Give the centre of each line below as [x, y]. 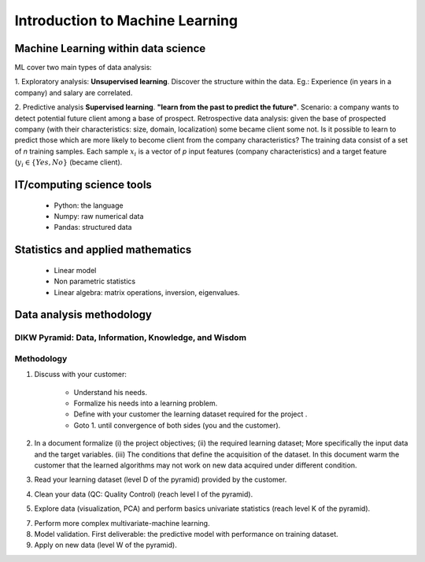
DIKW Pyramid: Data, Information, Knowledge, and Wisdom [131, 338]
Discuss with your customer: [81, 375]
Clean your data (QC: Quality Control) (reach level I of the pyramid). [144, 494]
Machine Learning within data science [110, 48]
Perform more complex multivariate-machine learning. [122, 523]
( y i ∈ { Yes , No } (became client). [68, 163]
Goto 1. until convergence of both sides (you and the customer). [177, 425]
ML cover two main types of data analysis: [83, 68]
